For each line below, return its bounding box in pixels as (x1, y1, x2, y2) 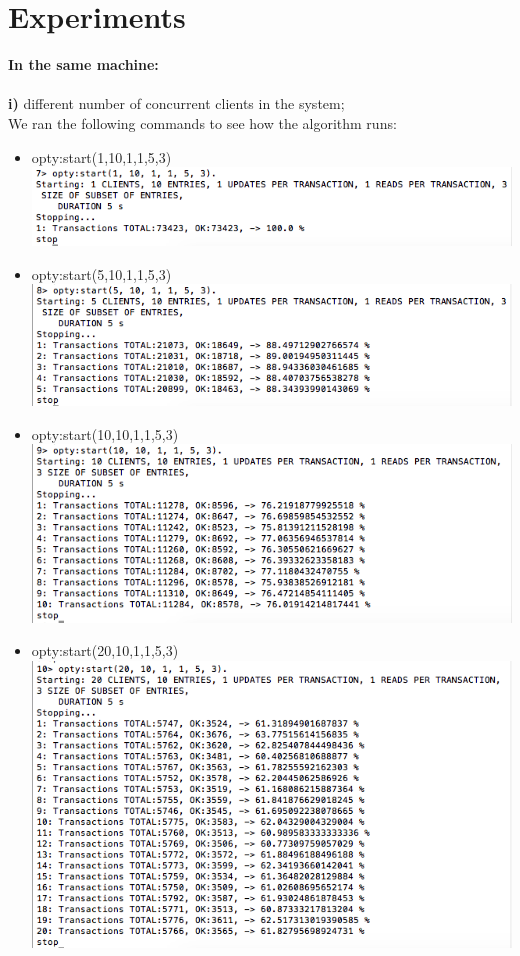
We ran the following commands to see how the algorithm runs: (8, 112, 397, 133)
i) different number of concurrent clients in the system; (8, 93, 345, 114)
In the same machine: (8, 54, 159, 75)
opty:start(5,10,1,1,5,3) (31, 263, 172, 284)
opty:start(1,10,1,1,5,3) (31, 146, 172, 167)
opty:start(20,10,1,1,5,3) (31, 640, 179, 661)
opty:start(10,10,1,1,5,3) (31, 423, 179, 444)
